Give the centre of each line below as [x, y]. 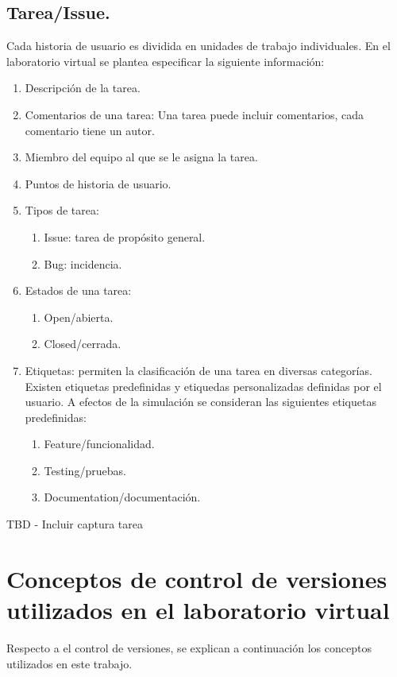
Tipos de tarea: [62, 210]
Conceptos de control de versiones [197, 578]
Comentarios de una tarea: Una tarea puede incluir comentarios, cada [194, 114]
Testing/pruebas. [85, 470]
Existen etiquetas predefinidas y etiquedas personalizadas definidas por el [203, 386]
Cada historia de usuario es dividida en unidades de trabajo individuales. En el [198, 46]
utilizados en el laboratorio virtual [198, 610]
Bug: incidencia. [83, 263]
